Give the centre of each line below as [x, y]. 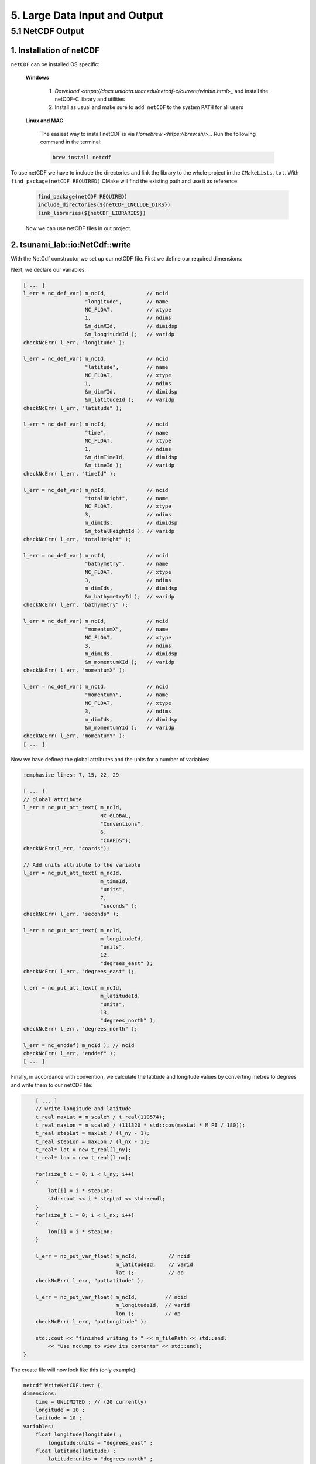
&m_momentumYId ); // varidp [130, 727]
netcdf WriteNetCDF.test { [62, 1385]
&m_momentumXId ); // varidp [130, 662]
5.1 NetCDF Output [47, 31]
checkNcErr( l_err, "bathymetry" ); [76, 605]
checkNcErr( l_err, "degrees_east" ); [79, 972]
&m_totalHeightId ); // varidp [130, 531]
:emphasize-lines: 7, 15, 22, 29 [71, 775]
